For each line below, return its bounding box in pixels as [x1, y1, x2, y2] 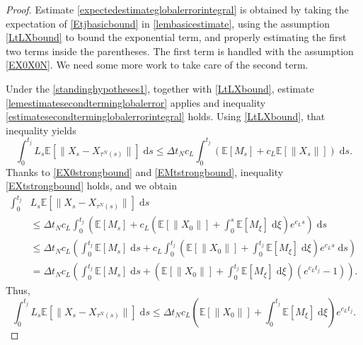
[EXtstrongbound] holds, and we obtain [6, 178, 177, 193]
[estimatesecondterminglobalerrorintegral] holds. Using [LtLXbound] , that [6, 109, 325, 124]
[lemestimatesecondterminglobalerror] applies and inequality [6, 95, 266, 110]
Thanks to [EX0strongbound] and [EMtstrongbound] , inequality [6, 164, 284, 179]
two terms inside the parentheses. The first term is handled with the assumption [6, 43, 354, 58]
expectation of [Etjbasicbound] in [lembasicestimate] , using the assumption [6, 16, 330, 30]
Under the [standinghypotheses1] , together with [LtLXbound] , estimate [6, 81, 314, 95]
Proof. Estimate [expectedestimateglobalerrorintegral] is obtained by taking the [6, 2, 349, 16]
